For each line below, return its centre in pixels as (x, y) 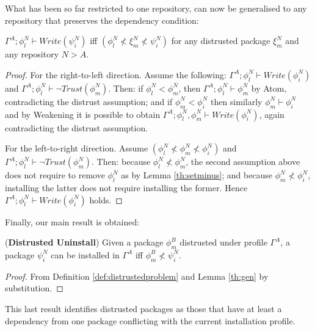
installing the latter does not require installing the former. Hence (126, 187)
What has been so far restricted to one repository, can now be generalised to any (156, 8)
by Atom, (269, 88)
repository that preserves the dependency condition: (102, 20)
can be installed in (85, 254)
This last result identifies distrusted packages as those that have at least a (143, 308)
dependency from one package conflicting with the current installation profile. (150, 320)
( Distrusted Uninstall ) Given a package (84, 242)
